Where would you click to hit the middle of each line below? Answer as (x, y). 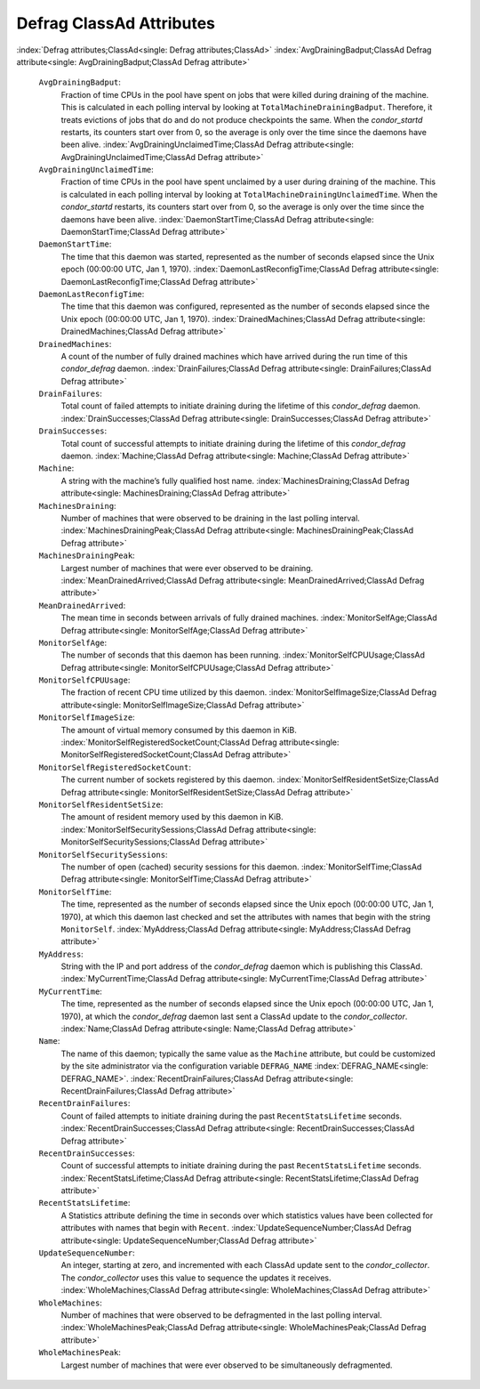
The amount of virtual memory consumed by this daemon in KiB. (179, 730)
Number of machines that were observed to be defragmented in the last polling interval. (221, 1315)
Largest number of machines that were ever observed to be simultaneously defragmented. (227, 1365)
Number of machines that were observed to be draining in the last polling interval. (210, 518)
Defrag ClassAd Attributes (116, 23)
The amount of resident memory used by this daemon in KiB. (172, 817)
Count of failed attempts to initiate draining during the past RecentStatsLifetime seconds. (232, 1116)
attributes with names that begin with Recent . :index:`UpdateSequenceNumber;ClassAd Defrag (236, 1228)
